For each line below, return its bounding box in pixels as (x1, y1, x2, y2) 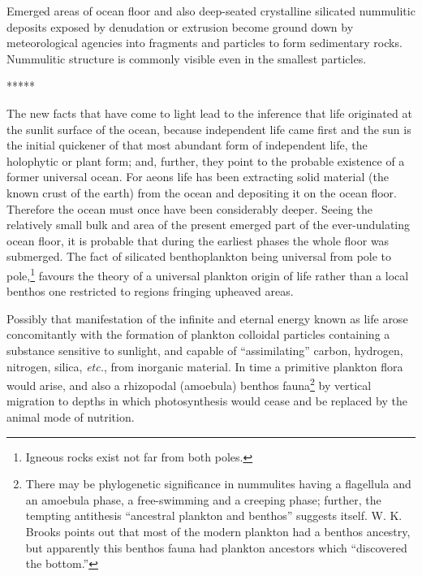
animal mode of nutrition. (6, 408, 135, 425)
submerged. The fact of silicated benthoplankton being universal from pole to (6, 248, 392, 265)
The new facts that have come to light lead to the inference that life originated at (6, 104, 412, 121)
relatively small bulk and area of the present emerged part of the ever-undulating (6, 216, 411, 233)
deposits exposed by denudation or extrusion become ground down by (6, 18, 354, 35)
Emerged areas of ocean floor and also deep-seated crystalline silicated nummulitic (6, 2, 416, 19)
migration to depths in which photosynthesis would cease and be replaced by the (6, 392, 407, 409)
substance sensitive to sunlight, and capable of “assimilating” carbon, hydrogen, (6, 341, 403, 358)
